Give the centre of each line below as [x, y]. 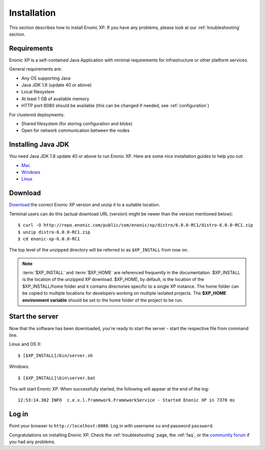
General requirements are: [36, 69]
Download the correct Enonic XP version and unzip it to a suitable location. [85, 205]
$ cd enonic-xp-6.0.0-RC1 [49, 239]
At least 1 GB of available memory [55, 99]
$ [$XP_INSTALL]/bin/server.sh [55, 355]
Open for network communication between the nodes [76, 131]
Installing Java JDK [39, 145]
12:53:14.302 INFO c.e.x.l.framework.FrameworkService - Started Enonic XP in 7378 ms [127, 400]
